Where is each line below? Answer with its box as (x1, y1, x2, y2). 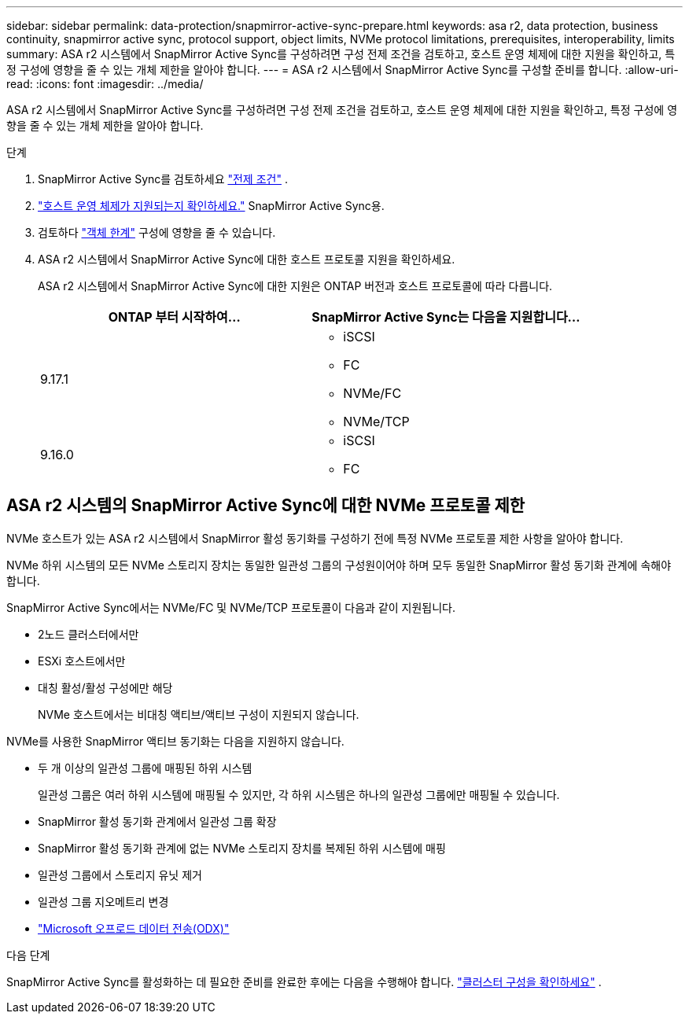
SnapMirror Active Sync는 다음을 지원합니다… (311, 309, 580, 325)
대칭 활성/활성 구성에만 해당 (38, 680, 173, 694)
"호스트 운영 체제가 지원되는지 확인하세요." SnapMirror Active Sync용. (38, 199, 385, 212)
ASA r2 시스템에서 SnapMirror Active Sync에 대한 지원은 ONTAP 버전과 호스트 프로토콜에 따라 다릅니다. (38, 279, 553, 293)
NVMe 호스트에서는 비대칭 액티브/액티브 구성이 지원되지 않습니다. (38, 707, 359, 721)
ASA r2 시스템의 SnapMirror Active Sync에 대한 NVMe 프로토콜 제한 (6, 495, 525, 516)
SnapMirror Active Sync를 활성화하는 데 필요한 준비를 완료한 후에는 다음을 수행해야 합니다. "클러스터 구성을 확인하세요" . (6, 974, 602, 989)
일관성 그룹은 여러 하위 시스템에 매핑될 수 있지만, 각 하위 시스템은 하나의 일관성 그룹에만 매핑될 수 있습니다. (38, 787, 560, 801)
